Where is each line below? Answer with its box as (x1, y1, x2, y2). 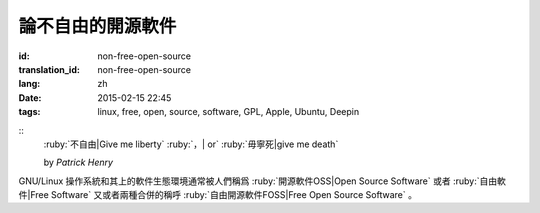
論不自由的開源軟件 (18, 15, 177, 37)
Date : (18, 91, 42, 104)
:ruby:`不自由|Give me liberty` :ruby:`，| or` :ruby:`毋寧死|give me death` (43, 138, 339, 150)
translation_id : (18, 63, 80, 75)
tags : (18, 106, 41, 118)
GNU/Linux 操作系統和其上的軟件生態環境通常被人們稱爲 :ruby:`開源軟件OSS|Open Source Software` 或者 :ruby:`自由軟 (18, 175, 507, 187)
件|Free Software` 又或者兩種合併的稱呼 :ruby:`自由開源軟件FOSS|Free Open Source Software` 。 (18, 189, 417, 201)
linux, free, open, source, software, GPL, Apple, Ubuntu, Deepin (97, 106, 360, 118)
